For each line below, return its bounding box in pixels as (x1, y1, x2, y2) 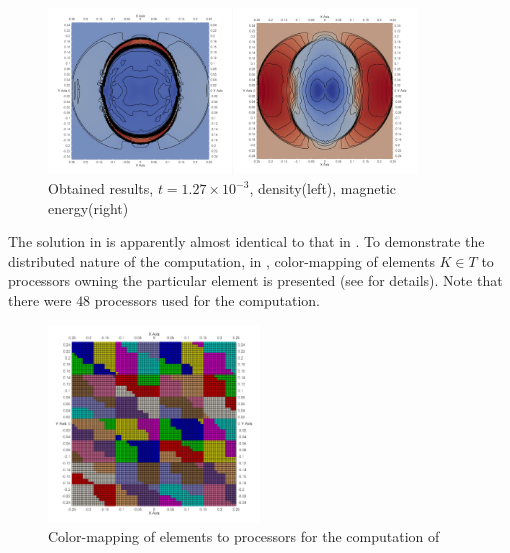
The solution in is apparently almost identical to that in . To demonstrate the (8, 231, 485, 252)
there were (8, 289, 72, 310)
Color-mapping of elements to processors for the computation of (48, 526, 440, 547)
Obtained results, (48, 178, 154, 199)
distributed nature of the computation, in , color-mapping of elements (8, 250, 435, 271)
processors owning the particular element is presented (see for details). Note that (8, 270, 503, 291)
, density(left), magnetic (249, 178, 397, 199)
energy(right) (48, 197, 129, 218)
